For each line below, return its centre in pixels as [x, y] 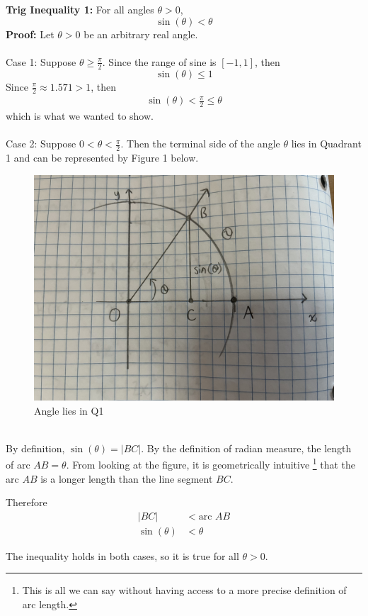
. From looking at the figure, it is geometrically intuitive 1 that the [211, 463]
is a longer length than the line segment [127, 478]
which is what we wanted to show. [80, 116]
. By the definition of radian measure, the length [246, 448]
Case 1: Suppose [41, 61]
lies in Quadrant [326, 144]
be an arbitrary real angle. [141, 34]
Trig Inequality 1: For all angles [80, 9]
